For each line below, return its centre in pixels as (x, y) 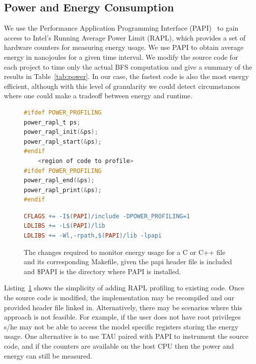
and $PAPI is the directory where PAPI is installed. (103, 271)
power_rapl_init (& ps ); (61, 132)
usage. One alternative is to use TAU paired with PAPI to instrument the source (126, 336)
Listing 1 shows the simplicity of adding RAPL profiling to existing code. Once (124, 288)
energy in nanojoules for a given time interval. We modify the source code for (121, 57)
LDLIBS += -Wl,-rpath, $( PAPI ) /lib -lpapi (93, 236)
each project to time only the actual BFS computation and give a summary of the (128, 66)
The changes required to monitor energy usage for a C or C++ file (125, 252)
